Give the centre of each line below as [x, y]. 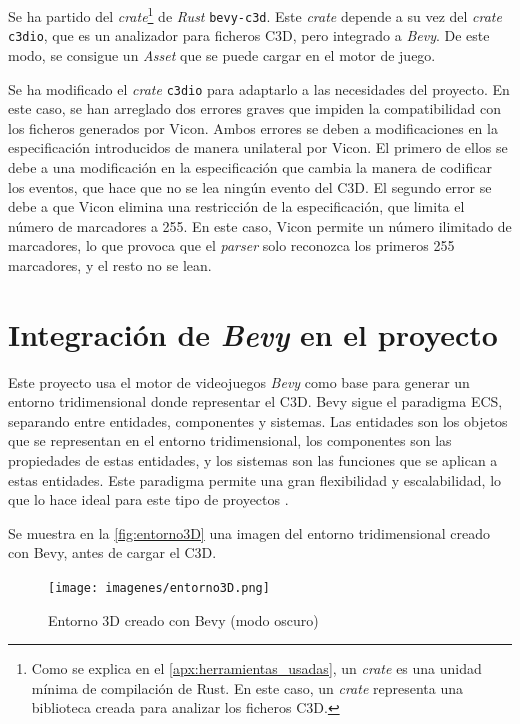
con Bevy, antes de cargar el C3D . [112, 552]
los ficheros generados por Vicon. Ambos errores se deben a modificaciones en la [253, 127]
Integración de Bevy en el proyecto [253, 334]
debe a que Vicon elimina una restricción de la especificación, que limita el [236, 206]
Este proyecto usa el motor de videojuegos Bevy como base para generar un [239, 381]
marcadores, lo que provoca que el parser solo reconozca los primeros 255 [231, 245]
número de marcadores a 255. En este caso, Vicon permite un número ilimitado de [260, 225]
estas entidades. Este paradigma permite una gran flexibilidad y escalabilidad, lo [255, 479]
